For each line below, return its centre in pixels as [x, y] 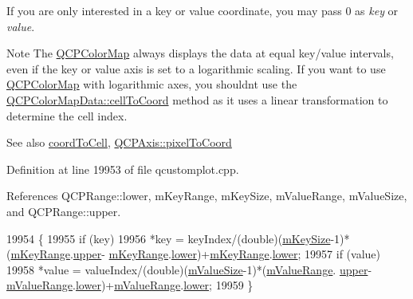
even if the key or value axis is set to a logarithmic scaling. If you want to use [196, 68]
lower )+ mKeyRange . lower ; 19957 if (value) [275, 254]
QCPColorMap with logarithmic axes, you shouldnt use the [152, 84]
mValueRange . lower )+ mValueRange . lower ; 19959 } [130, 285]
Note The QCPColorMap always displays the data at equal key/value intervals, [200, 53]
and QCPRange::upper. [64, 211]
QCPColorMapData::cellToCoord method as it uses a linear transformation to [197, 99]
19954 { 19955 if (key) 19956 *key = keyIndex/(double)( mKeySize [169, 238]
